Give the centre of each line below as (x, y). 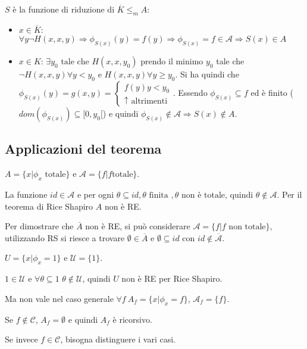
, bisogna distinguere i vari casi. (118, 339)
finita (159, 196)
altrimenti (149, 102)
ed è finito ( (272, 93)
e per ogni (95, 194)
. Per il (289, 194)
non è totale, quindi (217, 196)
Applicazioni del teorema (83, 149)
